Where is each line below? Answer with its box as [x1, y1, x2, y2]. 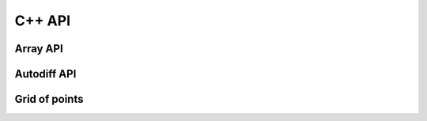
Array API [14, 42, 63, 55]
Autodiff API [14, 67, 77, 81]
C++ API [14, 12, 71, 29]
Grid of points [14, 93, 84, 106]
